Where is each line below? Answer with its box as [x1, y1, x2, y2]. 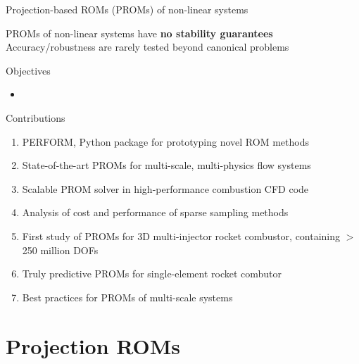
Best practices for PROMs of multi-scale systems [22, 289, 233, 304]
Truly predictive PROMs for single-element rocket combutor [22, 266, 282, 281]
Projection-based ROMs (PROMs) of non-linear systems [6, 2, 248, 16]
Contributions [6, 110, 65, 125]
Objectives [6, 63, 51, 77]
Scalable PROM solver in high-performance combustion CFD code [22, 181, 309, 196]
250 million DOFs [22, 242, 99, 257]
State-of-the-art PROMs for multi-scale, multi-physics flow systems [22, 158, 311, 172]
